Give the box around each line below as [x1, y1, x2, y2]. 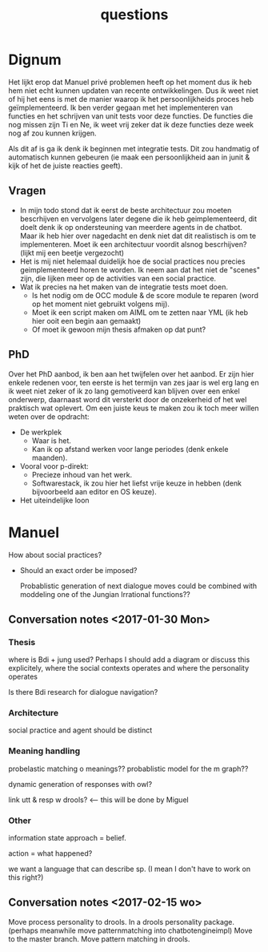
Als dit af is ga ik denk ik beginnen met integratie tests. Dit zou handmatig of [8, 143, 260, 153]
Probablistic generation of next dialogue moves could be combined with [19, 581, 258, 591]
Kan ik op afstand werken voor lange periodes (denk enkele [31, 444, 229, 454]
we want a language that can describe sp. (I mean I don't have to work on [8, 864, 250, 874]
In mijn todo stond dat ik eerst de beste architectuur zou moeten [19, 205, 232, 215]
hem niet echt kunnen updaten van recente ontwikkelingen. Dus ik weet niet [8, 86, 258, 95]
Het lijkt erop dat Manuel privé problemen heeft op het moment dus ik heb [8, 77, 252, 87]
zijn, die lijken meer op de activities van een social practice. [19, 273, 217, 283]
